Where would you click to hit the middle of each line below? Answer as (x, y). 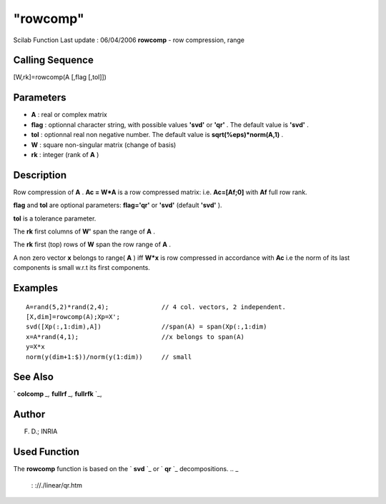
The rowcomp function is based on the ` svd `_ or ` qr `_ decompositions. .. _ (126, 469)
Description (40, 175)
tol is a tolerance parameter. (55, 218)
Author (29, 414)
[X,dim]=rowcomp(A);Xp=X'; (73, 317)
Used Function (46, 452)
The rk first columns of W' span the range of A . (84, 231)
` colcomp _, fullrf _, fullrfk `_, (58, 394)
